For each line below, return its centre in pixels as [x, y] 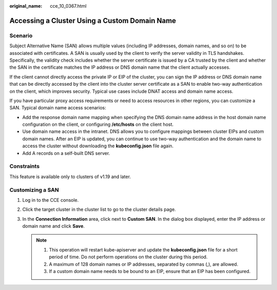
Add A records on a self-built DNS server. [66, 153]
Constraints [25, 166]
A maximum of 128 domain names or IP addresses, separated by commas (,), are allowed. [144, 264]
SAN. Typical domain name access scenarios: [58, 108]
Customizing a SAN [34, 190]
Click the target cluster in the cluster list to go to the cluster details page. [99, 209]
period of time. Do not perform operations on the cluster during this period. [128, 257]
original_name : [26, 6]
